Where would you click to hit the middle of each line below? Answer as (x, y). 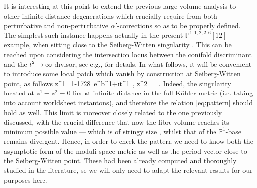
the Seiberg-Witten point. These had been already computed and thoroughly (120, 160)
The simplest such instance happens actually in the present (94, 35)
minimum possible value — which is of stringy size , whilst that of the (110, 131)
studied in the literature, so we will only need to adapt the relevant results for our (128, 170)
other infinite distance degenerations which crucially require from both (111, 16)
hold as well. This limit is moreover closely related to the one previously (113, 112)
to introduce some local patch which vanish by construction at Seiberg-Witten (122, 74)
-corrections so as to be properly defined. (179, 25)
